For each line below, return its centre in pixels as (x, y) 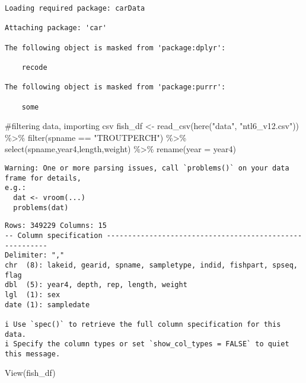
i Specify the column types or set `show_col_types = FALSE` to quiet (147, 344)
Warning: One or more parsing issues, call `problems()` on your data (147, 168)
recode (34, 67)
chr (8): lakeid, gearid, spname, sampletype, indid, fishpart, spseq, (151, 265)
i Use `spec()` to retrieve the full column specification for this (143, 324)
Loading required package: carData (75, 8)
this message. (33, 354)
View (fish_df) (30, 373)
